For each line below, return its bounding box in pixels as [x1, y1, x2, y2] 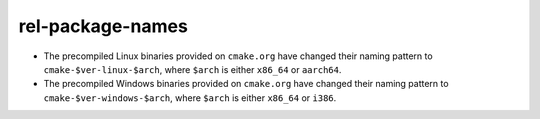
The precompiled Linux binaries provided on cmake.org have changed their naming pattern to [43, 50, 434, 62]
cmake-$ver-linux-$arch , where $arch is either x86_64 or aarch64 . [43, 63, 342, 75]
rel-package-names [18, 15, 189, 37]
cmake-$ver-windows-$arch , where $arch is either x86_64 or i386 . [43, 91, 337, 104]
